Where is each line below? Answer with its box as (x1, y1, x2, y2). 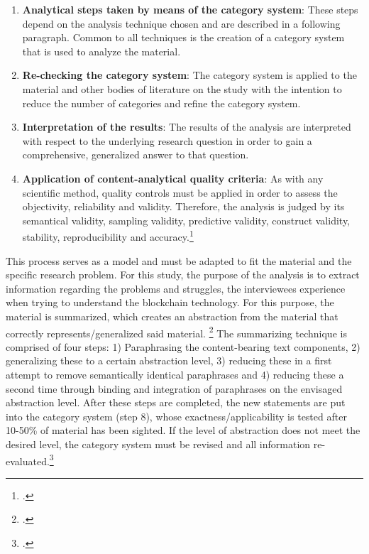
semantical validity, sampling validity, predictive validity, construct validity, (22, 212, 350, 227)
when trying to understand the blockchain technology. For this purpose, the (6, 295, 334, 310)
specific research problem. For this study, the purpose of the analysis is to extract (6, 267, 360, 282)
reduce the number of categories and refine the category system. (22, 95, 301, 110)
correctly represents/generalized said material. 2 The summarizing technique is (6, 323, 347, 340)
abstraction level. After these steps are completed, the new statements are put (6, 395, 346, 410)
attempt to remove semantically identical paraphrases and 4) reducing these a (6, 366, 344, 381)
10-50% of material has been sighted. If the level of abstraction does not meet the (6, 423, 360, 438)
